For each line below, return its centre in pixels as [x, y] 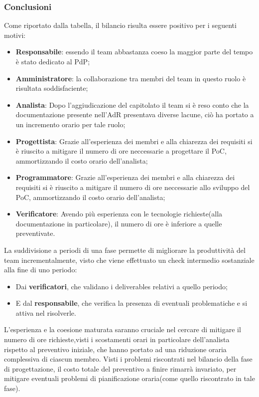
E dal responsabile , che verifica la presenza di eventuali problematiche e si [131, 303]
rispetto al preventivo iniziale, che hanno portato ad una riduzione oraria [115, 349]
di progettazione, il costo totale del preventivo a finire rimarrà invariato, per [120, 368]
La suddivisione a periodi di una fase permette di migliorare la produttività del [125, 250]
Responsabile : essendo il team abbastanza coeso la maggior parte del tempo [134, 52]
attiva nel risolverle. [46, 312]
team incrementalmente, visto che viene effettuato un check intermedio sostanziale [129, 260]
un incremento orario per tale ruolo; [70, 124]
